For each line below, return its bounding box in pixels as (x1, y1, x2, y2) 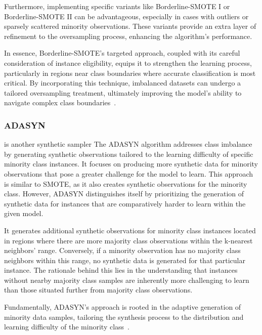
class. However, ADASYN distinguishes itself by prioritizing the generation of (4, 188, 244, 199)
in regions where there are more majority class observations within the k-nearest (4, 235, 253, 245)
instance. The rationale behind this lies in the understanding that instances (4, 265, 238, 275)
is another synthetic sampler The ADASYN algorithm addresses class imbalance (4, 139, 252, 149)
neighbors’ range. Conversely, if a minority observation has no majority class (4, 245, 241, 256)
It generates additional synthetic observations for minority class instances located (4, 225, 256, 235)
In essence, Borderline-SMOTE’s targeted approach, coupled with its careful (4, 48, 240, 58)
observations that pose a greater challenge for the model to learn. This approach (4, 168, 253, 179)
